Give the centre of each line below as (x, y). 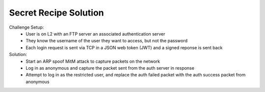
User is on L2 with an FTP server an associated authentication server (95, 34)
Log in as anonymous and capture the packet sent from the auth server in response (110, 68)
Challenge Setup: (26, 27)
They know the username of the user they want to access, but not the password (107, 41)
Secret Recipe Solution (56, 13)
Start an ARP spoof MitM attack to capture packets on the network (93, 61)
